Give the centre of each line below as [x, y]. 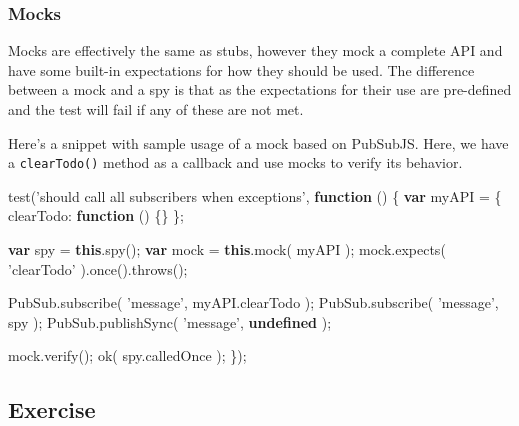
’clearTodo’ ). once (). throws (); [98, 268]
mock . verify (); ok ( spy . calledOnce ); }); [127, 355]
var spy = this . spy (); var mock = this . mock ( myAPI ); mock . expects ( [227, 249]
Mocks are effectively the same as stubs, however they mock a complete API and [255, 50]
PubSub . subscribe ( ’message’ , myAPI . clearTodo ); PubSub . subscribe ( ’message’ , [253, 302]
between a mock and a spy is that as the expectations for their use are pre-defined [260, 89]
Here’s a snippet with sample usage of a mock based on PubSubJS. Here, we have [258, 142]
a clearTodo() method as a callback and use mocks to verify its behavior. [235, 162]
